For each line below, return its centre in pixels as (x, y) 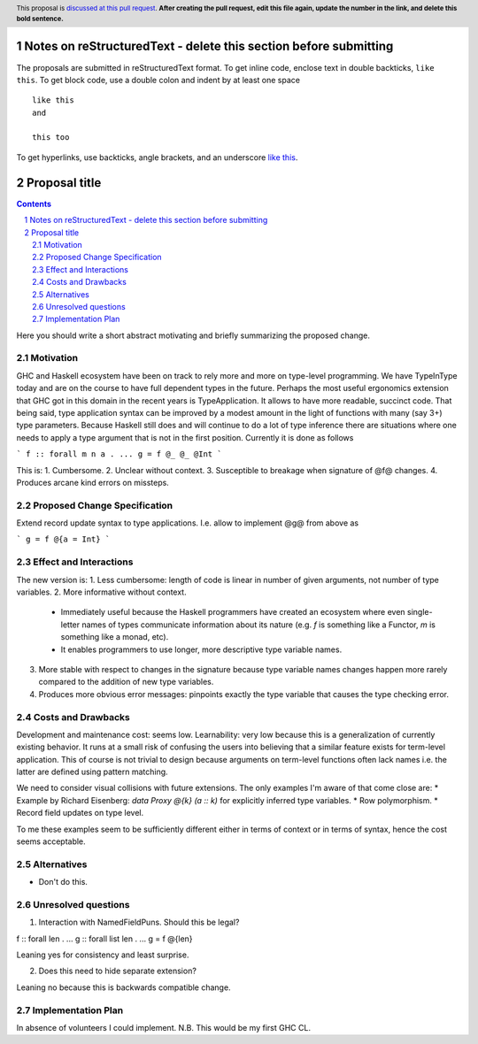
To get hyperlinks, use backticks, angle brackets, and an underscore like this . (157, 157)
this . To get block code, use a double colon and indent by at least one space (158, 80)
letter (70, 625)
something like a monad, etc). (115, 637)
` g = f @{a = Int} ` (63, 539)
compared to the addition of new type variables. (126, 682)
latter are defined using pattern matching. (92, 772)
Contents (34, 203)
